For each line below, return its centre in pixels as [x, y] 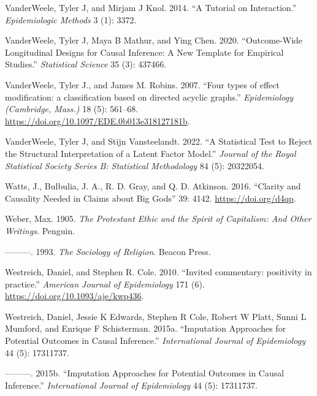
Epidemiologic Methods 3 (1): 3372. [71, 19]
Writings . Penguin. [40, 230]
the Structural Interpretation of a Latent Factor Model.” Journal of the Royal [151, 153]
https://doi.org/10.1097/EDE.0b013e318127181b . [97, 120]
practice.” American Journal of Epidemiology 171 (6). [105, 284]
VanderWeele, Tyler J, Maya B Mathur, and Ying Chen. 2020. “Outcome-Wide [154, 40]
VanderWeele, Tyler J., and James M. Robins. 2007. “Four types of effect [142, 84]
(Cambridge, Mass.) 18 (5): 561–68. [72, 109]
